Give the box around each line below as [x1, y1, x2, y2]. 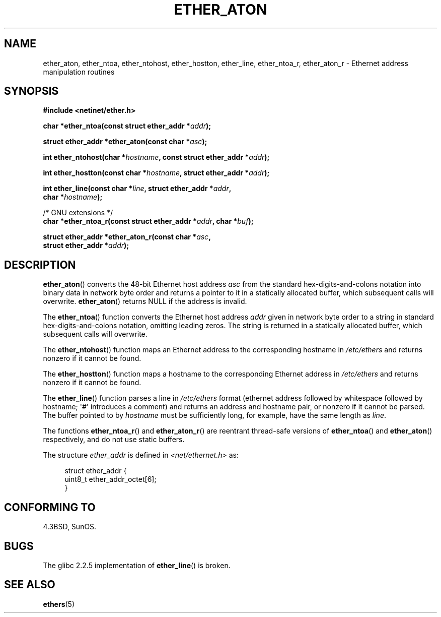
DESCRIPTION [4, 258, 76, 271]
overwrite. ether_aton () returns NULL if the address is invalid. [43, 297, 247, 306]
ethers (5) [43, 599, 75, 608]
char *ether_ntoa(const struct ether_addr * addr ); [43, 121, 211, 131]
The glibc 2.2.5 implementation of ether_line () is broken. [43, 561, 231, 570]
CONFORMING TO [4, 501, 96, 514]
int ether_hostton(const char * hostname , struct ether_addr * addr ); [43, 168, 270, 177]
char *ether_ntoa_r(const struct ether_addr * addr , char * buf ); [43, 217, 254, 226]
